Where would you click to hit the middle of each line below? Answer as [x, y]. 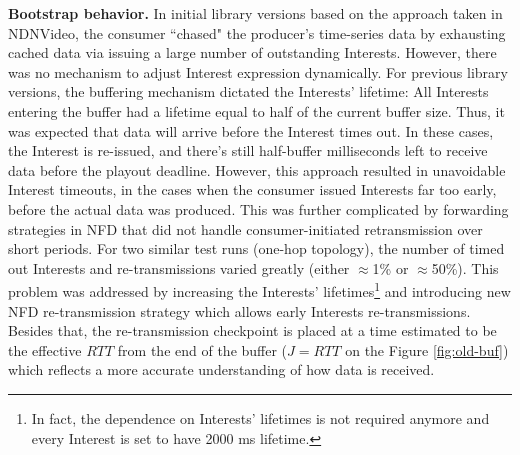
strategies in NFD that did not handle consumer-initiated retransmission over [245, 228]
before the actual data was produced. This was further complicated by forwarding [258, 208]
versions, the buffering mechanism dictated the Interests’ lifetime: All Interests [248, 91]
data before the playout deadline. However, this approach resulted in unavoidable [257, 169]
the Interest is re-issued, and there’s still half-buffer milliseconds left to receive [248, 150]
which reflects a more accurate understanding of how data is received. [221, 369]
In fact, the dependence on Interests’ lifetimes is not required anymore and [260, 417]
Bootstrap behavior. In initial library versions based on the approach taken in [255, 13]
